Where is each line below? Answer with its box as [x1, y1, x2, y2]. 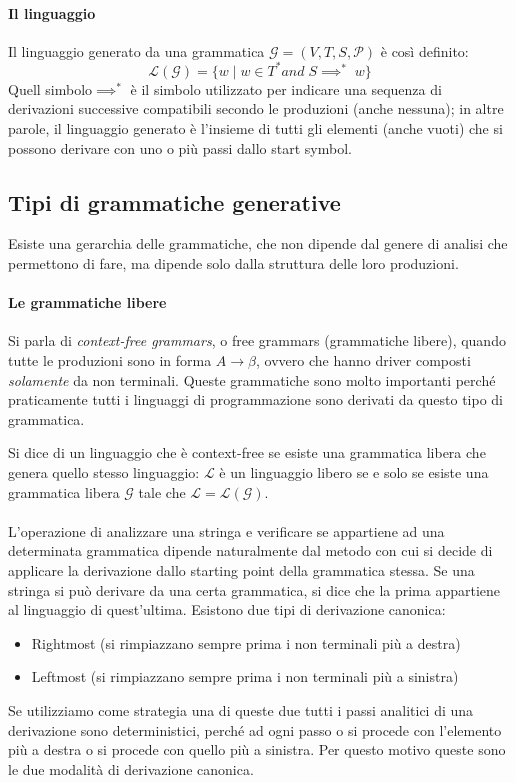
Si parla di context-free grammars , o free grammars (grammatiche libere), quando [8, 330, 506, 351]
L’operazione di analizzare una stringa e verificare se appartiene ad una [8, 520, 445, 541]
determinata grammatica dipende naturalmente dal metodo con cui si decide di [8, 540, 493, 561]
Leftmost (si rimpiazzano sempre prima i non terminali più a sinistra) [31, 666, 459, 687]
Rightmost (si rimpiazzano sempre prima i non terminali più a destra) [31, 632, 461, 653]
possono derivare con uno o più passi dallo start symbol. [8, 137, 352, 158]
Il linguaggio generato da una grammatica [8, 40, 265, 61]
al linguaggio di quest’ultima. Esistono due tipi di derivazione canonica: [8, 599, 446, 620]
